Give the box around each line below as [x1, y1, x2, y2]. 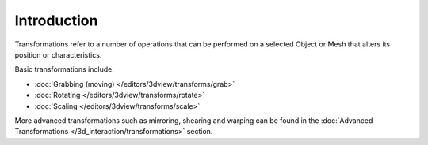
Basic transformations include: [14, 65, 114, 74]
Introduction [14, 12, 98, 29]
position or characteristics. [14, 50, 102, 59]
